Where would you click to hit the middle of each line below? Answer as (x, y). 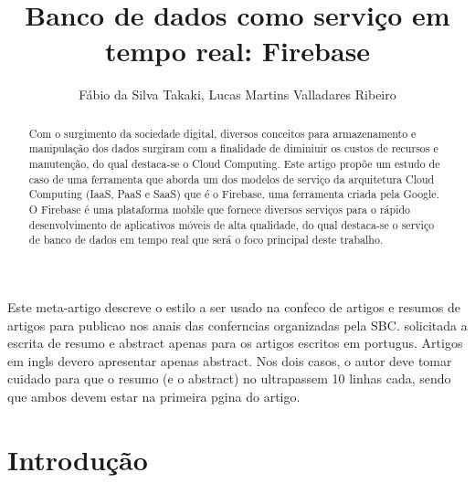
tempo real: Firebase (237, 51)
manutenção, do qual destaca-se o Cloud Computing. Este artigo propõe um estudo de (234, 164)
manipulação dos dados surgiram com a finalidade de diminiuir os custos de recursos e (233, 148)
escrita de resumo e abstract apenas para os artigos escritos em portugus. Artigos (235, 343)
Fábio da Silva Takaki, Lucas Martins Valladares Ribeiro (237, 94)
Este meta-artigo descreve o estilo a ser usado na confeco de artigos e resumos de (234, 306)
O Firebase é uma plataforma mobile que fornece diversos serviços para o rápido (220, 209)
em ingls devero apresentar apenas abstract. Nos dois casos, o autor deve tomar (230, 360)
